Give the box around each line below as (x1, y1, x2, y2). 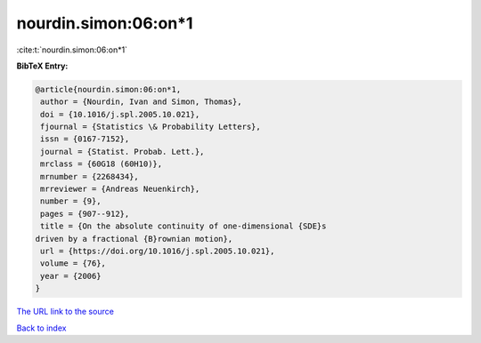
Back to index (16, 323, 67, 333)
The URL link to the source (16, 307, 115, 317)
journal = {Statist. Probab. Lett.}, (40, 147, 205, 156)
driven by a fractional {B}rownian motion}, (35, 234, 233, 243)
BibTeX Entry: (16, 60, 69, 71)
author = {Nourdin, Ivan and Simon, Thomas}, (40, 97, 242, 107)
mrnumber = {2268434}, (40, 171, 140, 181)
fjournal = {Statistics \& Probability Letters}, (40, 122, 262, 132)
